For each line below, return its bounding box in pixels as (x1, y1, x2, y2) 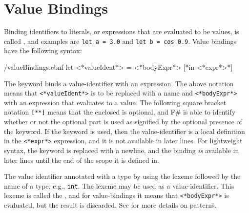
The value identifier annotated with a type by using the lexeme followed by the (4, 171, 241, 181)
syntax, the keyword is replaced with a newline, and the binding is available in (4, 145, 239, 155)
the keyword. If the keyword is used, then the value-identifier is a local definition (4, 126, 245, 136)
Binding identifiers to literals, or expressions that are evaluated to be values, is (4, 26, 239, 37)
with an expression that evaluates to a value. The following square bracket (4, 97, 227, 107)
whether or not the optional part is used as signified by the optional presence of (4, 116, 242, 127)
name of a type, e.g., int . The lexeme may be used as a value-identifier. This (4, 180, 234, 191)
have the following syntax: (4, 45, 82, 56)
